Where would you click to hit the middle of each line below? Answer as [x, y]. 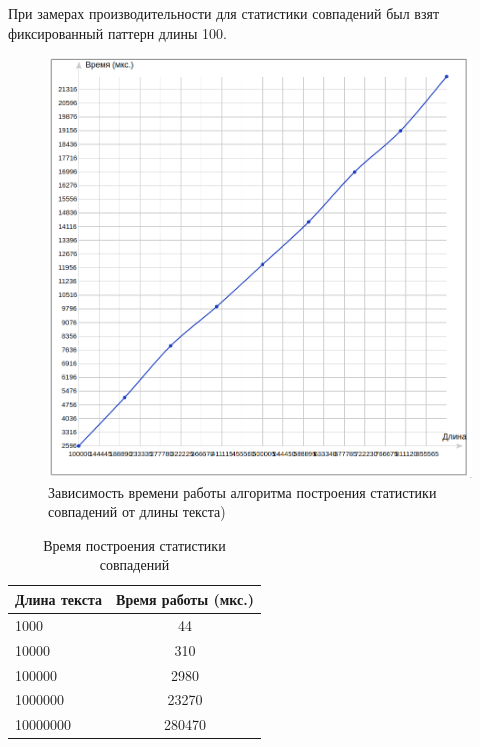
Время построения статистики [134, 544]
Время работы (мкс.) [185, 598]
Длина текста [59, 598]
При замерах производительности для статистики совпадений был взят [224, 13]
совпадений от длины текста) [137, 511]
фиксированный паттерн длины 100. [117, 32]
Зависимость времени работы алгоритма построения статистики [242, 491]
